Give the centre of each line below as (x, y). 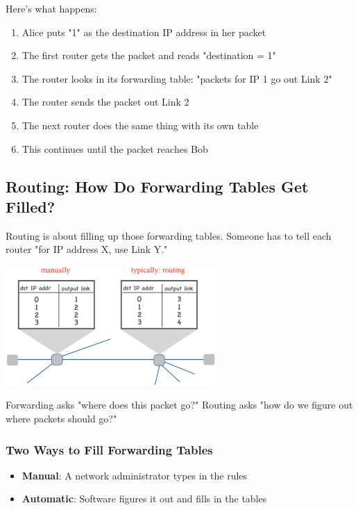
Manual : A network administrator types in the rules (135, 475)
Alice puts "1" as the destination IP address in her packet (144, 32)
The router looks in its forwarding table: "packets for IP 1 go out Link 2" (177, 78)
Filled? (31, 206)
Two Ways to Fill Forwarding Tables (109, 449)
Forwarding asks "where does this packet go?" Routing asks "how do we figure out (179, 405)
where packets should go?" (61, 418)
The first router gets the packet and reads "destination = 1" (149, 55)
